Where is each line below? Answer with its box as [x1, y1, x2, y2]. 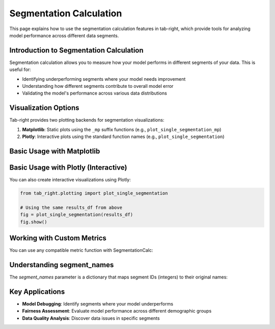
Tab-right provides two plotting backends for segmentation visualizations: [9, 117, 164, 123]
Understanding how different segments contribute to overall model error [22, 83, 174, 89]
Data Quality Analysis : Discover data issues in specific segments [22, 315, 160, 321]
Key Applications [9, 287, 65, 296]
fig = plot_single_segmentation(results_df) [20, 212, 133, 218]
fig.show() [20, 219, 47, 225]
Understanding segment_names [9, 261, 114, 269]
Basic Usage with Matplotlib [9, 147, 100, 155]
